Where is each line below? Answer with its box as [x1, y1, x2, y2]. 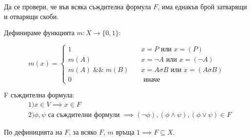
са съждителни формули [48, 112, 120, 119]
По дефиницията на [4, 127, 63, 137]
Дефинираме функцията [4, 27, 75, 38]
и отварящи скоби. [4, 11, 59, 21]
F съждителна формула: [4, 90, 75, 100]
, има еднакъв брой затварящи [157, 1, 247, 11]
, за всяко [68, 127, 97, 137]
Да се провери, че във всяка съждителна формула [4, 1, 151, 11]
